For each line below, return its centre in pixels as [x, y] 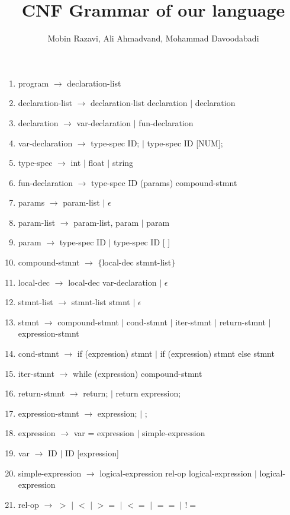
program [33, 83]
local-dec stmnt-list [137, 262]
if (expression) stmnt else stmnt [217, 354]
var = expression [104, 433]
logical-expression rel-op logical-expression [176, 473]
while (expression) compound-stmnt [138, 373]
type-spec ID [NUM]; [185, 143]
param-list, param [106, 222]
